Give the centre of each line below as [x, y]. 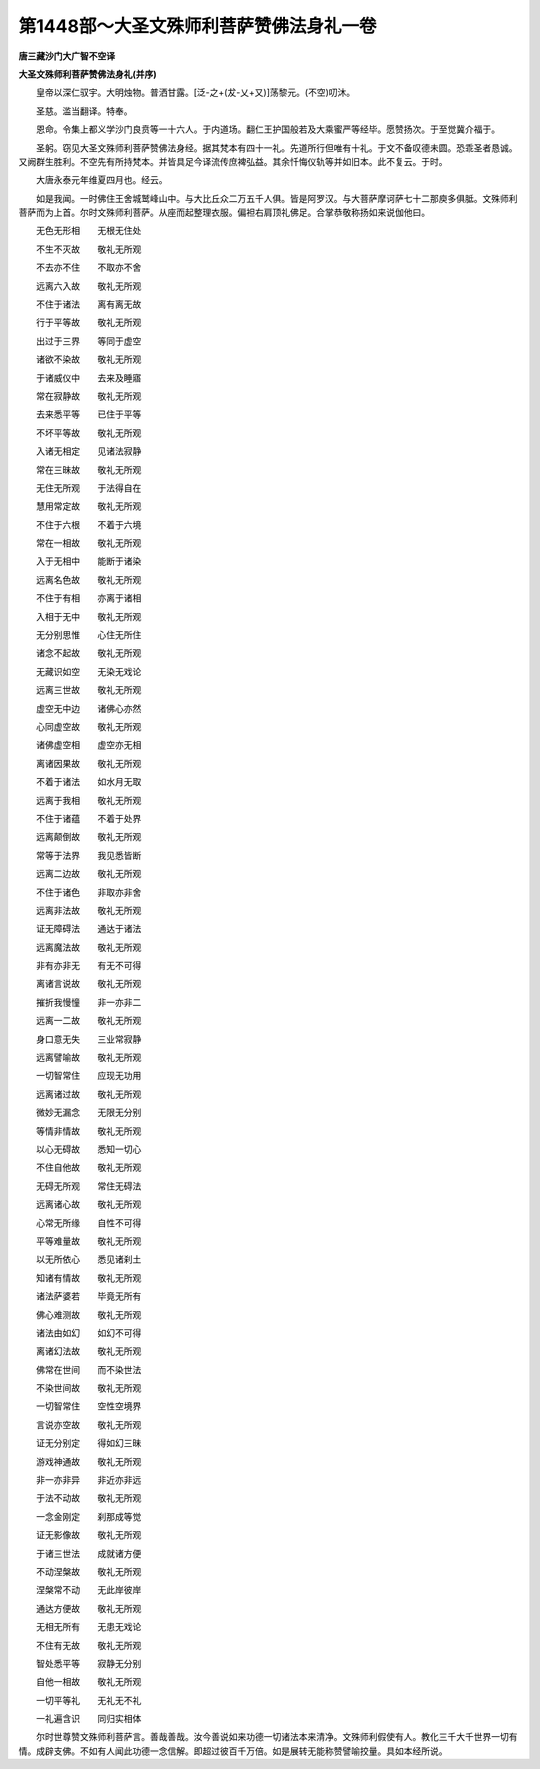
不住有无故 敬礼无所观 [88, 1645]
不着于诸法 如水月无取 [88, 782]
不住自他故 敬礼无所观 [88, 1167]
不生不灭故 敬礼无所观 [88, 249]
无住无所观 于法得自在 [88, 487]
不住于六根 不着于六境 [88, 524]
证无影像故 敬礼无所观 [88, 1535]
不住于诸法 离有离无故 [88, 304]
